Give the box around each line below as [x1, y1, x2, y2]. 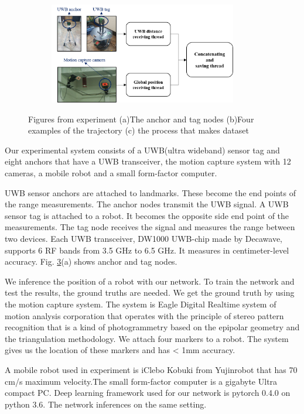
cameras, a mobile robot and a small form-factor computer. [5, 167, 217, 179]
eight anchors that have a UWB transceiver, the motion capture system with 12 [5, 155, 291, 167]
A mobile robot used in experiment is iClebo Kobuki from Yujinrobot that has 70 [5, 363, 298, 375]
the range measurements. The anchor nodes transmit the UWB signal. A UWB [5, 198, 289, 210]
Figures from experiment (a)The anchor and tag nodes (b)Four [28, 112, 254, 125]
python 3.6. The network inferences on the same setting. [5, 398, 207, 410]
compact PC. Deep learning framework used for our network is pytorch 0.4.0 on [5, 386, 291, 399]
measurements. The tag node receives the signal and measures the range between [5, 221, 295, 233]
